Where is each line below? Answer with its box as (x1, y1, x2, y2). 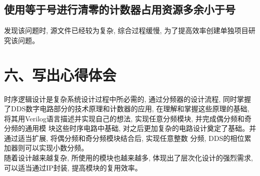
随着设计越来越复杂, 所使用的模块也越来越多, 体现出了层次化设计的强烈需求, (4, 152, 253, 163)
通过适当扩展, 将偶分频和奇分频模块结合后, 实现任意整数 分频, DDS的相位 (4, 132, 244, 143)
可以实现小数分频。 (25, 142, 88, 153)
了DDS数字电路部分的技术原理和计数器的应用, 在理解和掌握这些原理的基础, (4, 103, 249, 114)
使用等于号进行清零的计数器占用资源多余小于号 (4, 2, 235, 17)
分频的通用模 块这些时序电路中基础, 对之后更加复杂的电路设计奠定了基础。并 (4, 123, 256, 133)
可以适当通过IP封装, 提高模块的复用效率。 (4, 162, 142, 172)
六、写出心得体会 (4, 64, 117, 85)
